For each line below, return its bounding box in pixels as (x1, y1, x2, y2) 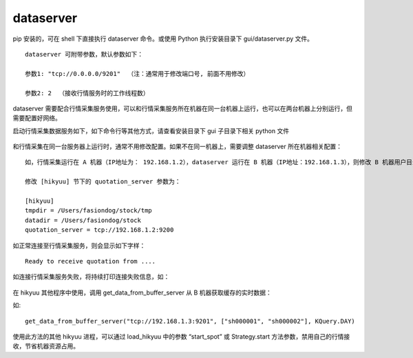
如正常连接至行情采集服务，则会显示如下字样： (12, 241, 146, 250)
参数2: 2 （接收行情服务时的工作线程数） (25, 89, 149, 97)
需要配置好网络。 (12, 114, 61, 122)
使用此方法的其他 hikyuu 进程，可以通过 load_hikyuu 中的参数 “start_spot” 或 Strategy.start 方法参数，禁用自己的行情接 (12, 332, 350, 341)
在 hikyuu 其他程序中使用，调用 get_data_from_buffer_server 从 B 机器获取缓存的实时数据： (12, 288, 272, 297)
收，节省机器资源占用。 (12, 342, 79, 350)
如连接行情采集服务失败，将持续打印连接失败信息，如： (12, 272, 170, 281)
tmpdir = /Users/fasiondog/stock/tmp (25, 207, 153, 215)
